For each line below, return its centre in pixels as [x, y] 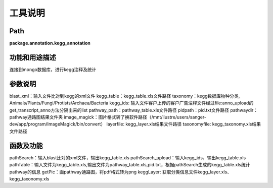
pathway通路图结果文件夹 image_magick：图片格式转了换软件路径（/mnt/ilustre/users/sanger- [108, 117]
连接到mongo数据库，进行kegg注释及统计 [53, 69]
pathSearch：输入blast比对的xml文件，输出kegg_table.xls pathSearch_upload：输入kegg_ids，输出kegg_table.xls [128, 158]
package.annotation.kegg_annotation [50, 43]
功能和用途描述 [33, 57]
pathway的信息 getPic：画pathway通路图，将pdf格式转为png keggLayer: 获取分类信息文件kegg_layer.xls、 [121, 172]
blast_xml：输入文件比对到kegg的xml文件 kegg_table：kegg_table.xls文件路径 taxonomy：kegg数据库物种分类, [125, 96]
